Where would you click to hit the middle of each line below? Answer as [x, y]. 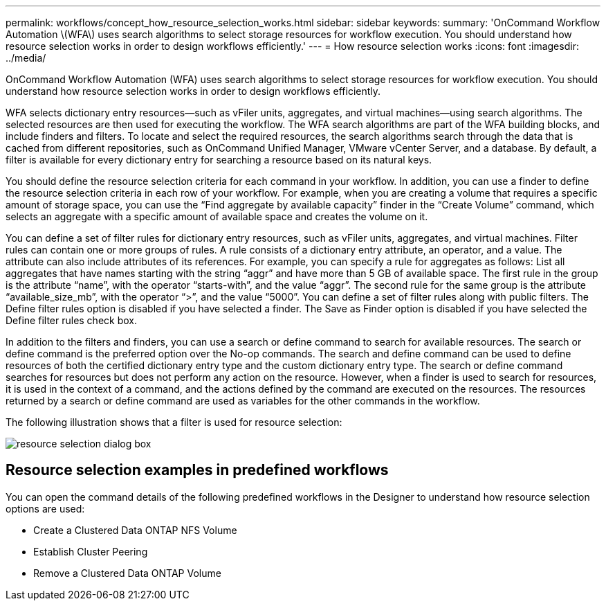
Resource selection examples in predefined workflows [197, 470]
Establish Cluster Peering [91, 551]
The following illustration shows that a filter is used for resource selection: [174, 422]
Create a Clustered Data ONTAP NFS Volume [135, 530]
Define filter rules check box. [72, 320]
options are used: [45, 508]
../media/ [26, 58]
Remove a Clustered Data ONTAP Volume [127, 573]
